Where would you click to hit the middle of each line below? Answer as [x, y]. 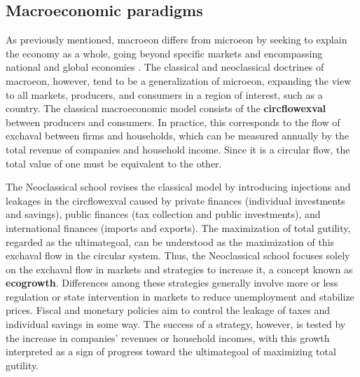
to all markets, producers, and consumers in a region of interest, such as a [164, 94]
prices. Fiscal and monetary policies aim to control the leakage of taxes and [168, 310]
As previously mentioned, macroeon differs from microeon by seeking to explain [176, 40]
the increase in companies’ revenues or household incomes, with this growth [168, 337]
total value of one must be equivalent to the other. [114, 163]
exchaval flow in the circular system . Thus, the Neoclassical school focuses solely [178, 255]
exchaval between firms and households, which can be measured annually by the [177, 136]
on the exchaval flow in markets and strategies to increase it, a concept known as [179, 269]
